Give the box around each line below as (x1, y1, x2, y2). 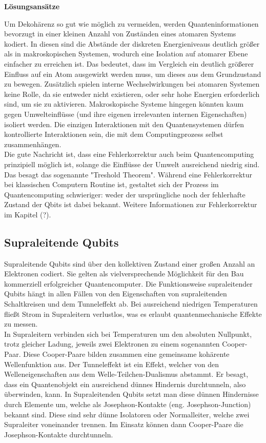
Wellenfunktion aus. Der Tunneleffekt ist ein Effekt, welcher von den (4, 358, 219, 369)
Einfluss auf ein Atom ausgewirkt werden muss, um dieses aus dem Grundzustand (4, 68, 261, 79)
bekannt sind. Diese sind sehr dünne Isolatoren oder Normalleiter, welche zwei (4, 409, 250, 419)
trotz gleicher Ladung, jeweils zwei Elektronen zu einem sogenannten (4, 338, 220, 349)
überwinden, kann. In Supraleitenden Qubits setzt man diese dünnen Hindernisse (4, 389, 259, 399)
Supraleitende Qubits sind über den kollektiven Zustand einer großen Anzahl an (4, 258, 255, 269)
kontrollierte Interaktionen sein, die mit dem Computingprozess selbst (4, 129, 223, 139)
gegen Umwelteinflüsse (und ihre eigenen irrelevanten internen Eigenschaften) (4, 108, 247, 119)
